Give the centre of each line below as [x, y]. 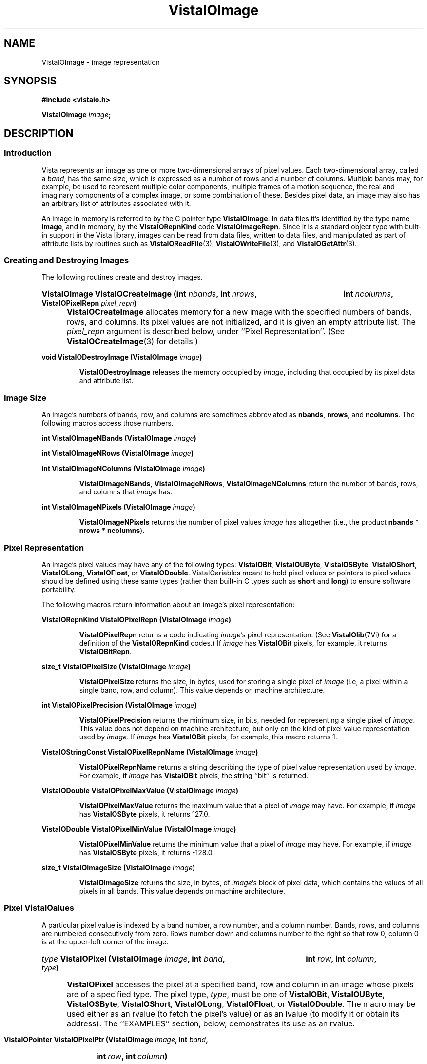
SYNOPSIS [30, 81]
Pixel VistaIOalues [39, 908]
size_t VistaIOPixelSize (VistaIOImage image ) [116, 666]
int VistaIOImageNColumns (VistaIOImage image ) [123, 469]
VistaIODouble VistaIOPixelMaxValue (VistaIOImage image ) [140, 790]
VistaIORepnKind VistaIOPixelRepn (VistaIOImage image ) [136, 619]
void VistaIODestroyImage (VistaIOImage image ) [122, 357]
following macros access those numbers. [107, 423]
